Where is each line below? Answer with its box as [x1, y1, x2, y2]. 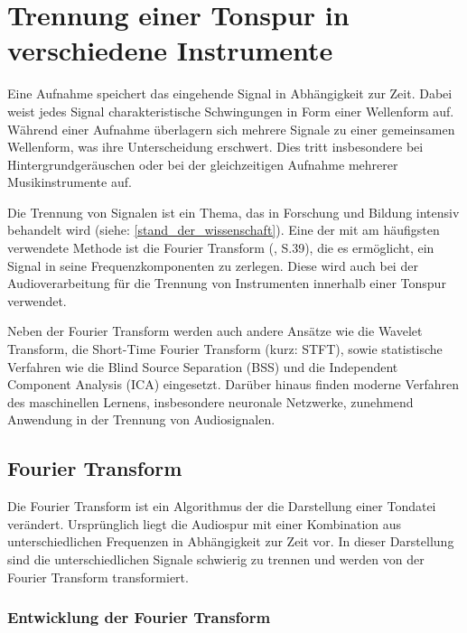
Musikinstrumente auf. [7, 172, 132, 191]
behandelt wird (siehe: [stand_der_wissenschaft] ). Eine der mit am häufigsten [7, 220, 440, 239]
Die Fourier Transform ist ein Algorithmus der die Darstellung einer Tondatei [7, 497, 436, 516]
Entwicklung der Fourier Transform [7, 606, 271, 628]
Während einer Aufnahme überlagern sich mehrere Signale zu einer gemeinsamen [7, 119, 455, 138]
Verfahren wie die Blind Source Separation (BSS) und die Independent [7, 357, 398, 376]
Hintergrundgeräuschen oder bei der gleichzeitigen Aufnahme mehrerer [7, 154, 398, 173]
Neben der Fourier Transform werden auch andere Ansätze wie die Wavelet [7, 321, 423, 340]
